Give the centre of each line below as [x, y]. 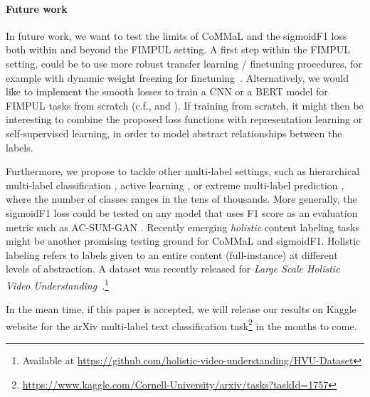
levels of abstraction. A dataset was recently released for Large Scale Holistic [173, 269]
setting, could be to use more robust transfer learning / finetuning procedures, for [184, 63]
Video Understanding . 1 [57, 284]
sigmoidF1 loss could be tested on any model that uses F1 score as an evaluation [182, 212]
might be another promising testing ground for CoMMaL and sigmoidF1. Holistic [183, 241]
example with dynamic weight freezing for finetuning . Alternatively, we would [177, 77]
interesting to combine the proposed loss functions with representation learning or [184, 119]
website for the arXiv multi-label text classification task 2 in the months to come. [181, 324]
